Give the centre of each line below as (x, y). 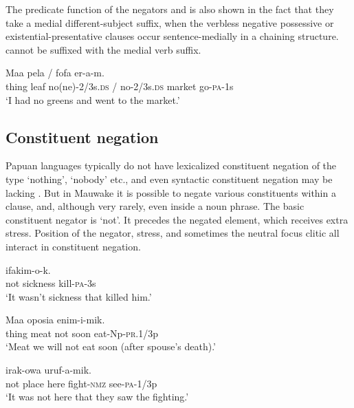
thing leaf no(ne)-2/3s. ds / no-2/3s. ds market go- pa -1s (120, 86)
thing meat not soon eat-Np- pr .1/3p (82, 333)
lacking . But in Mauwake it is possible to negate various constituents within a (171, 192)
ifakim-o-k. (28, 269)
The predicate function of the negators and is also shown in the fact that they (170, 9)
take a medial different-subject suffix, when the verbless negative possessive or (170, 22)
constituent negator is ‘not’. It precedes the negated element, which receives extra (177, 219)
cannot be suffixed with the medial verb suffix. (103, 49)
